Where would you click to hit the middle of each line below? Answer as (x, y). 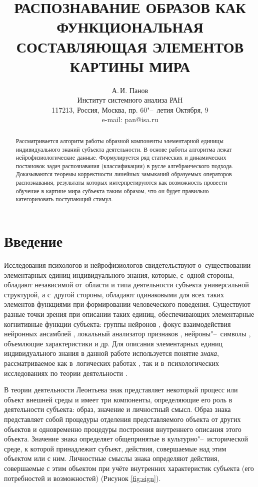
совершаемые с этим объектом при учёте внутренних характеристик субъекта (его (129, 468)
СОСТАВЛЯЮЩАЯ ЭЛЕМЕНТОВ (130, 46)
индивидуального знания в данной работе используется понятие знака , (111, 353)
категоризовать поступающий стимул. (64, 199)
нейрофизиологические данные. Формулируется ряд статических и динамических (121, 157)
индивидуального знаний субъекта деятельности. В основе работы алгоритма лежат (124, 149)
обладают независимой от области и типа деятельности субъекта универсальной (126, 285)
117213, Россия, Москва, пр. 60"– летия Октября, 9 (130, 109)
